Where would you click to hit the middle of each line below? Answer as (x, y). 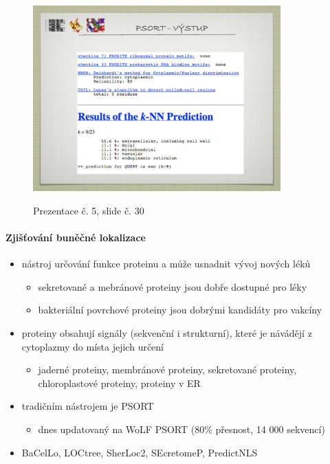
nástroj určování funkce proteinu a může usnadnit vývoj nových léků (166, 264)
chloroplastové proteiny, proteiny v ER (119, 383)
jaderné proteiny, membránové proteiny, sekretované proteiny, (167, 369)
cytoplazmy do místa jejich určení (93, 346)
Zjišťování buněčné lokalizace (76, 237)
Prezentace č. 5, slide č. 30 (89, 210)
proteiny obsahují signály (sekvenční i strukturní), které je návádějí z (167, 333)
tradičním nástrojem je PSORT (88, 406)
